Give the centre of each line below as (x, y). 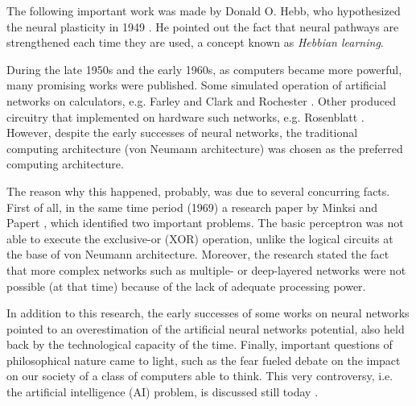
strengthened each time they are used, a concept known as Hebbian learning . (195, 42)
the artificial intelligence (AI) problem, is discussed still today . (163, 392)
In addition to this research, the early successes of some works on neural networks (208, 313)
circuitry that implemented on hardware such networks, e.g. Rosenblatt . (185, 116)
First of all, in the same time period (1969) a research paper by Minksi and (192, 207)
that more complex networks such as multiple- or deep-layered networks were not (206, 269)
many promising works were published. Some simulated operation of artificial (196, 85)
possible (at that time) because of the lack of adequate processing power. (186, 286)
